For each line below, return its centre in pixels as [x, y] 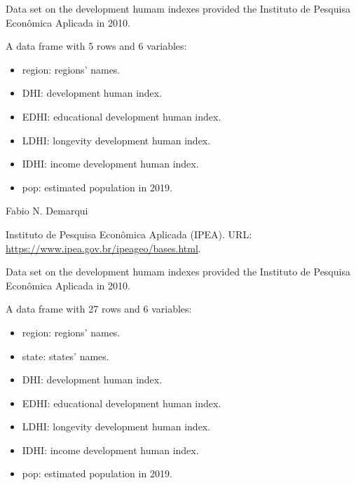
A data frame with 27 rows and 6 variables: [99, 309]
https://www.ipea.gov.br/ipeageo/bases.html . [103, 248]
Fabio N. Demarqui [47, 211]
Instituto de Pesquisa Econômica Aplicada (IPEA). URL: [129, 234]
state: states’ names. [66, 356]
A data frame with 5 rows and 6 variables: [96, 46]
